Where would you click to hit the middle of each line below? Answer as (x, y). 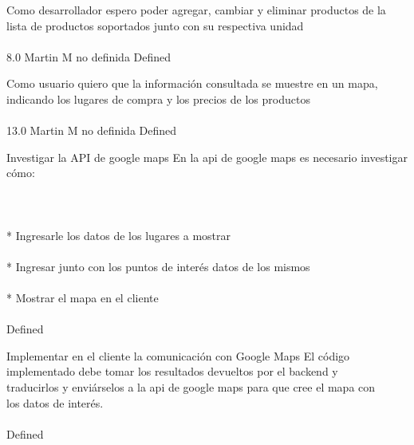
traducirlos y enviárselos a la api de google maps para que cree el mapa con (191, 387)
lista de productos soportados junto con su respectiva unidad (155, 25)
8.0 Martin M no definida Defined (89, 56)
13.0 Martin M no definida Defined (92, 130)
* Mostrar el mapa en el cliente (83, 298)
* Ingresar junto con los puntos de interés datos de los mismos (158, 266)
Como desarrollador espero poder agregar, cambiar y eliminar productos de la (196, 10)
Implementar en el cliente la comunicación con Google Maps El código (178, 355)
